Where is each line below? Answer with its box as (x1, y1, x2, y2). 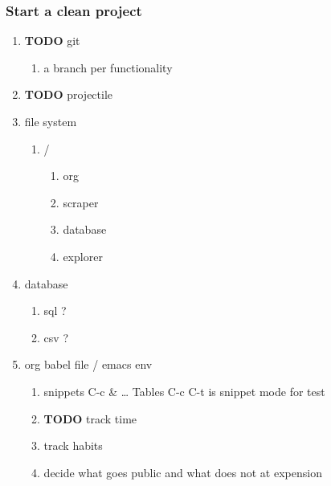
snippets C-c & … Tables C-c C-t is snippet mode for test (43, 382, 325, 399)
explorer (63, 247, 103, 264)
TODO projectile (24, 86, 113, 103)
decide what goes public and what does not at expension (43, 464, 322, 480)
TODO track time (43, 410, 137, 427)
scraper (63, 194, 99, 210)
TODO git (24, 32, 80, 49)
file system (24, 113, 77, 129)
